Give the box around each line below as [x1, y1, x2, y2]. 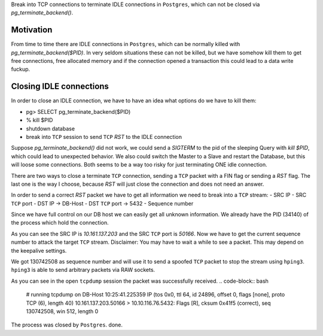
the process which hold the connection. [11, 219, 109, 226]
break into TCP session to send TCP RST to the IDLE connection [26, 133, 182, 140]
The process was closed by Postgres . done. [11, 321, 123, 329]
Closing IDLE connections [11, 81, 109, 92]
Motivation [11, 25, 53, 35]
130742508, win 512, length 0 [26, 307, 99, 314]
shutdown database [26, 125, 75, 132]
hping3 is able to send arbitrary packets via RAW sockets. [11, 267, 156, 274]
